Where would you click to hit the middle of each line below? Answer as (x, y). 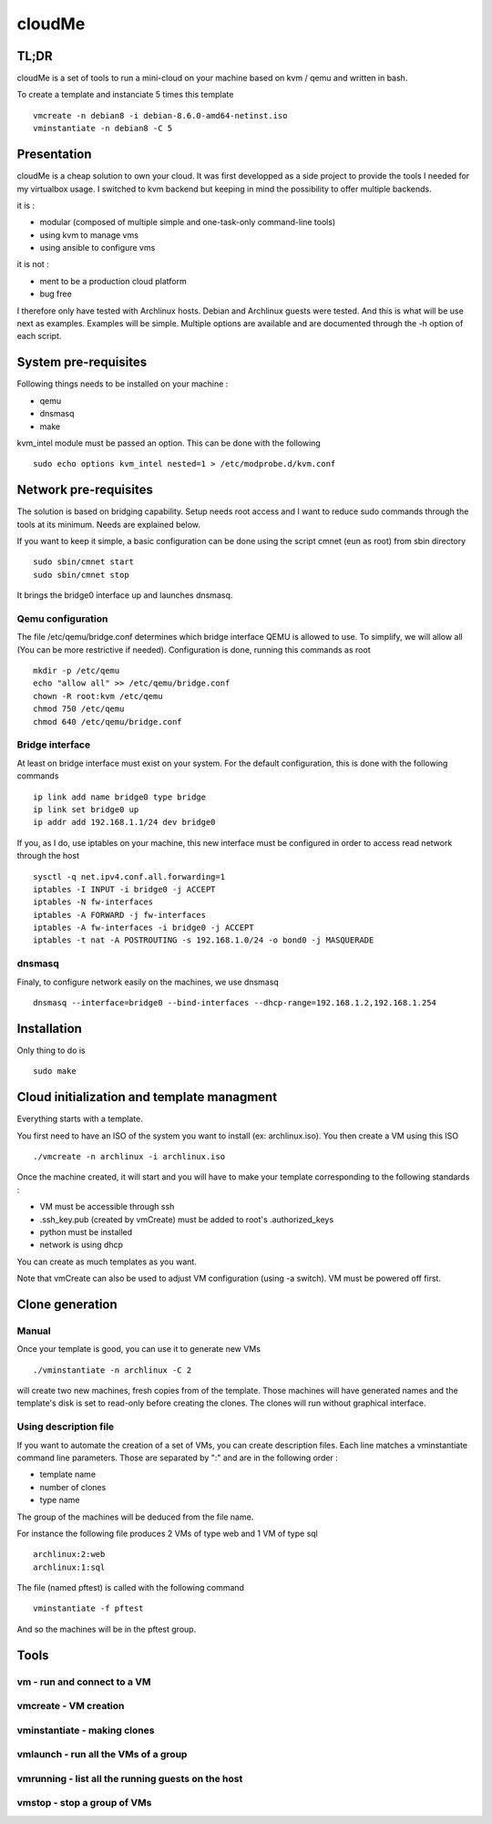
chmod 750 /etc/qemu (79, 709)
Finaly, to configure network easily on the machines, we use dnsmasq (148, 982)
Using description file (66, 1427)
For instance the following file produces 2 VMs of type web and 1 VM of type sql (168, 1533)
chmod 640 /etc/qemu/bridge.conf (108, 721)
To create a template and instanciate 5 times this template (125, 95)
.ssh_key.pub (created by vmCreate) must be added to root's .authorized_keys (187, 1219)
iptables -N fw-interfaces (93, 902)
